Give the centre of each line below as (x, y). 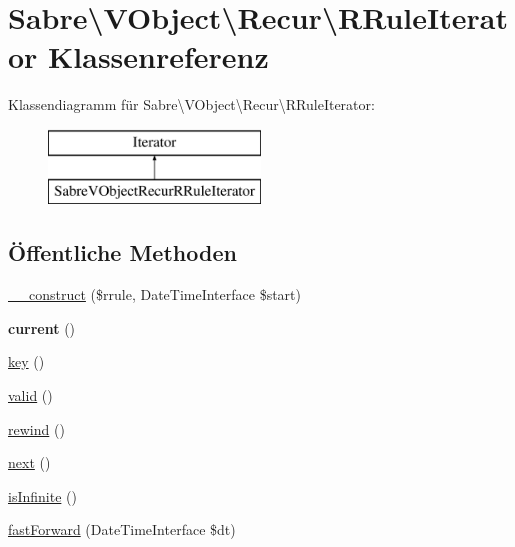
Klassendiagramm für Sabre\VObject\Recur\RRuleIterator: (191, 104)
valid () (30, 395)
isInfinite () (42, 495)
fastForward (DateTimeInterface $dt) (122, 529)
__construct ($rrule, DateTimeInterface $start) (154, 294)
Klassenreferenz (158, 56)
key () (26, 361)
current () (42, 327)
